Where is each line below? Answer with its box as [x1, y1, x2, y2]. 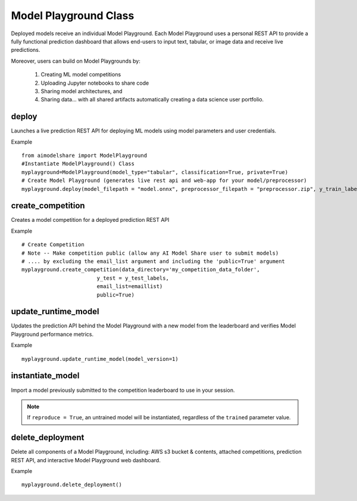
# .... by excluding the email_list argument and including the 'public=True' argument [21, 258, 286, 265]
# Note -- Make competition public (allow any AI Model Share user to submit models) [21, 249, 279, 256]
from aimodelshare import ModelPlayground [21, 152, 148, 159]
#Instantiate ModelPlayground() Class [21, 160, 135, 167]
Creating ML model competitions [40, 71, 121, 78]
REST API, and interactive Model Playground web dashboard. [11, 456, 161, 463]
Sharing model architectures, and [40, 87, 123, 95]
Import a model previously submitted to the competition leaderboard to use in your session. [11, 386, 235, 394]
